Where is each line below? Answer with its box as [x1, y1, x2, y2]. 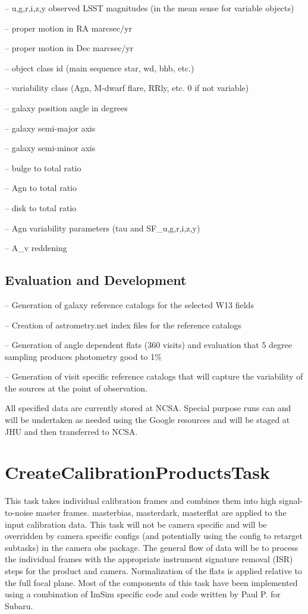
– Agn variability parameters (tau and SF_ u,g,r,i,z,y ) [5, 221, 200, 234]
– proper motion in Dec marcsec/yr [5, 42, 134, 54]
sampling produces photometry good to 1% [5, 350, 162, 362]
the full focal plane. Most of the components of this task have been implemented [5, 576, 298, 588]
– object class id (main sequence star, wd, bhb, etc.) [5, 61, 194, 74]
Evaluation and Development [5, 271, 187, 289]
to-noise [5, 506, 33, 518]
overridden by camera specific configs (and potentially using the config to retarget [5, 530, 303, 542]
